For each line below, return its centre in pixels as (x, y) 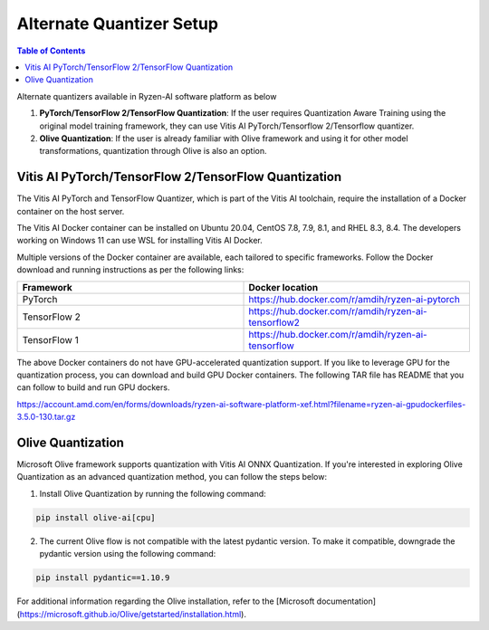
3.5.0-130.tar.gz (46, 417)
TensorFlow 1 (50, 339)
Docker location (283, 287)
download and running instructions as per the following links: (130, 270)
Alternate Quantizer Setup (118, 24)
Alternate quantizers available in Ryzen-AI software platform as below (147, 96)
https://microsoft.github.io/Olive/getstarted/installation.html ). (133, 614)
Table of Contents (51, 51)
